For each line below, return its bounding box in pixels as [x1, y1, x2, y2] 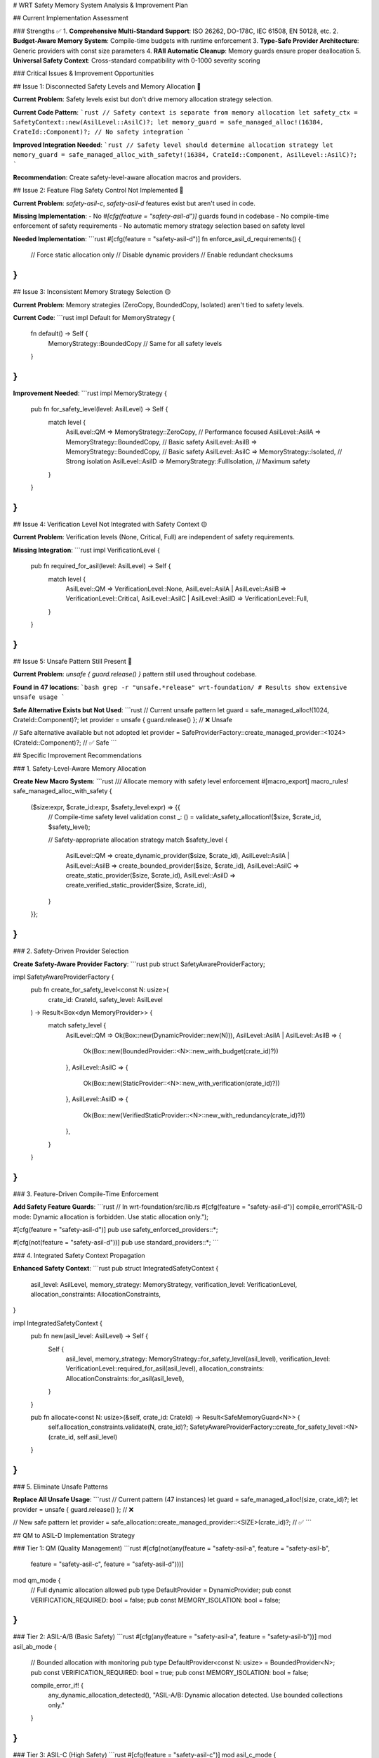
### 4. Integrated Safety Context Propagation [13, 1251, 145, 1259]
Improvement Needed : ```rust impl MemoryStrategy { [13, 389, 168, 397]
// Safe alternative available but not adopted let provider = [13, 729, 180, 737]
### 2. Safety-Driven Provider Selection [13, 947, 129, 956]
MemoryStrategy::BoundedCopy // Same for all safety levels [48, 339, 222, 347]
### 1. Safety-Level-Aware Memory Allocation [13, 764, 147, 773]
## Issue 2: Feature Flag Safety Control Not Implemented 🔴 [13, 186, 184, 195]
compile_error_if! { [30, 1681, 84, 1689]
